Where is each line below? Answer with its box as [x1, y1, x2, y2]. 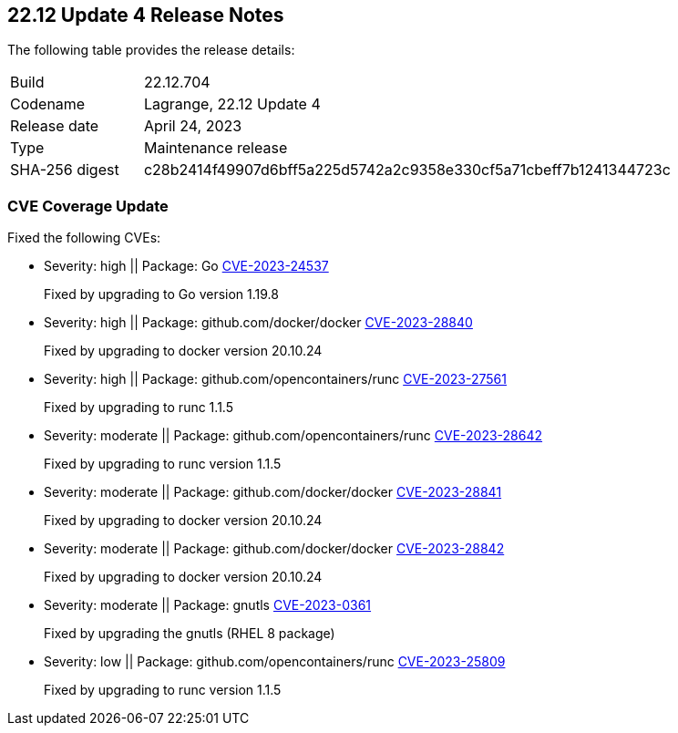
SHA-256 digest [10, 160, 119, 180]
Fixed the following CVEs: [7, 230, 161, 246]
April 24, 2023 [143, 117, 242, 136]
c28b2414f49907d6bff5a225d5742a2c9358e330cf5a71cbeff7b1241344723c [143, 160, 671, 180]
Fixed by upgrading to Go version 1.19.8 [44, 286, 279, 303]
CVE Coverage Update [7, 196, 169, 215]
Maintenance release [143, 139, 288, 158]
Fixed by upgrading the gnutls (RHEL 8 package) [44, 625, 335, 642]
